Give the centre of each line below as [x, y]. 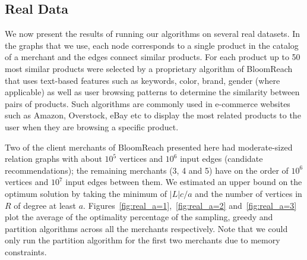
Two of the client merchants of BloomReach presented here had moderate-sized [149, 147]
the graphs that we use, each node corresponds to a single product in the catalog [152, 45]
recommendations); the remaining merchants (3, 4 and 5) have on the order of [147, 170]
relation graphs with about [53, 159]
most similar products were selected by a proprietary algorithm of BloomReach [149, 68]
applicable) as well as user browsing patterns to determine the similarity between [152, 92]
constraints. [26, 251]
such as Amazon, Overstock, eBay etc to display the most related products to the [153, 115]
